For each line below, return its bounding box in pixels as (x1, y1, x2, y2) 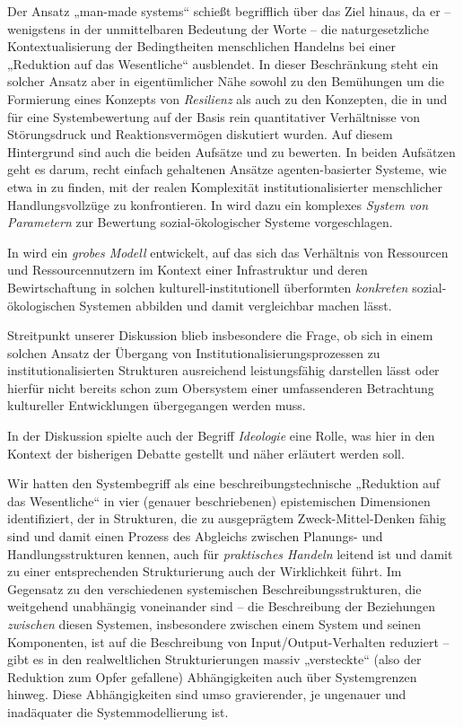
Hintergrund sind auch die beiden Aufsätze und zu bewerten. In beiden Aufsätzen (7, 142, 456, 161)
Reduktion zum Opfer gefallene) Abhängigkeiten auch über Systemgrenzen (7, 667, 417, 686)
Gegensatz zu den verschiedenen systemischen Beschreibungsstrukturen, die (7, 579, 422, 598)
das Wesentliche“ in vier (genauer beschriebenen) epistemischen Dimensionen (7, 491, 431, 510)
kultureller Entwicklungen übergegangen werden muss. (7, 396, 306, 415)
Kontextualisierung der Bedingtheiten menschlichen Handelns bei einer (7, 37, 397, 56)
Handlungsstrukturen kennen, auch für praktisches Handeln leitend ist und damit (7, 544, 453, 563)
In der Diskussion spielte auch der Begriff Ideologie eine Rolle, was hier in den (7, 426, 435, 445)
